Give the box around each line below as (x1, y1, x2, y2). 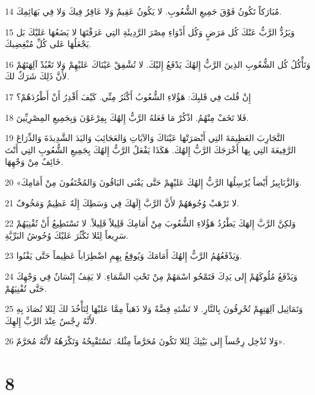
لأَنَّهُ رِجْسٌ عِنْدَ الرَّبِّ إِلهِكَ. (5, 314, 97, 327)
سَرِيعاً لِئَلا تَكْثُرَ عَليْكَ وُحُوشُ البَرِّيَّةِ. (5, 228, 129, 241)
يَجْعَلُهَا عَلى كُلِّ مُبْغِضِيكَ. (5, 37, 92, 50)
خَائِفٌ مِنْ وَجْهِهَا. (5, 155, 63, 168)
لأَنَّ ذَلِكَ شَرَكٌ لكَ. (5, 70, 70, 82)
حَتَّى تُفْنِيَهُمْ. (5, 281, 47, 294)
